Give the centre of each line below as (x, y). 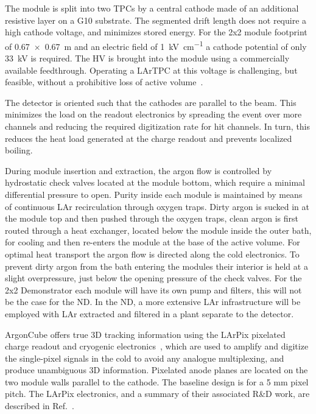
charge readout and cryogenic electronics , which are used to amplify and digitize (157, 346)
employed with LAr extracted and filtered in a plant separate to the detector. (149, 313)
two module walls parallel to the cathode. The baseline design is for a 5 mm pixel (157, 381)
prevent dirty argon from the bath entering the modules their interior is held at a (156, 266)
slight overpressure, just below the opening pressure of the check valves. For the (153, 278)
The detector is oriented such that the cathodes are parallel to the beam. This (151, 102)
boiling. (19, 150)
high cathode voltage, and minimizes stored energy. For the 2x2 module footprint (156, 32)
